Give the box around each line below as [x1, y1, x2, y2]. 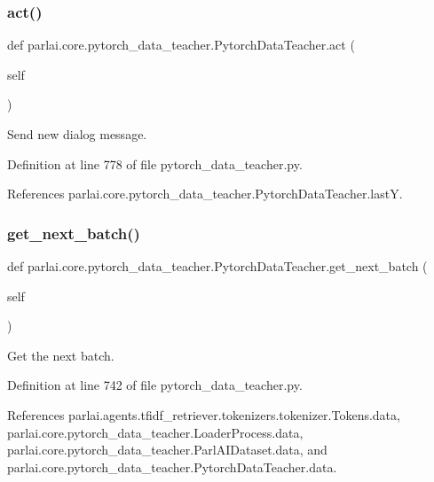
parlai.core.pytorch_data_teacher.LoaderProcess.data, [7, 423, 304, 441]
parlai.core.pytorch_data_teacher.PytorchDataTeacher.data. [7, 457, 337, 476]
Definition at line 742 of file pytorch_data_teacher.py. [7, 376, 303, 394]
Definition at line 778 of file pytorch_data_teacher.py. [7, 154, 303, 173]
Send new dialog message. [7, 125, 147, 143]
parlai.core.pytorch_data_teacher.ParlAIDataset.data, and [7, 440, 327, 459]
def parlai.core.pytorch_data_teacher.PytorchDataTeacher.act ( [7, 35, 355, 54]
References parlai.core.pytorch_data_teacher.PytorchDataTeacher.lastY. [7, 184, 403, 203]
